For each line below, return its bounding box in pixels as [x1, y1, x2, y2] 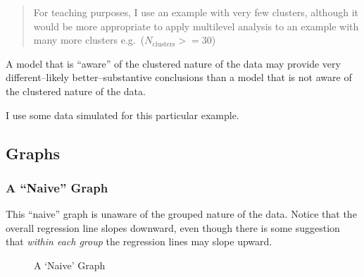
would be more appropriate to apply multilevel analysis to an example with [33, 18, 359, 33]
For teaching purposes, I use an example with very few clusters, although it [33, 5, 358, 19]
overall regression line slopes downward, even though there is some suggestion [6, 220, 340, 235]
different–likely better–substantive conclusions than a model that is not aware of [6, 70, 352, 85]
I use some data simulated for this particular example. [6, 107, 239, 122]
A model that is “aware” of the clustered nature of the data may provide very [6, 56, 341, 70]
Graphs [6, 142, 61, 164]
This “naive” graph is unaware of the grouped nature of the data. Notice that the [6, 207, 357, 221]
